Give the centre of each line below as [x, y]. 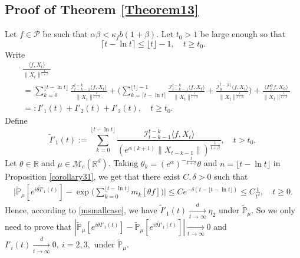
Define [16, 120]
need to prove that [38, 226]
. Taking [123, 163]
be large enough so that [243, 34]
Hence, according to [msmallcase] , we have [81, 210]
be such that [65, 34]
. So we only [273, 210]
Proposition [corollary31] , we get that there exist [93, 176]
